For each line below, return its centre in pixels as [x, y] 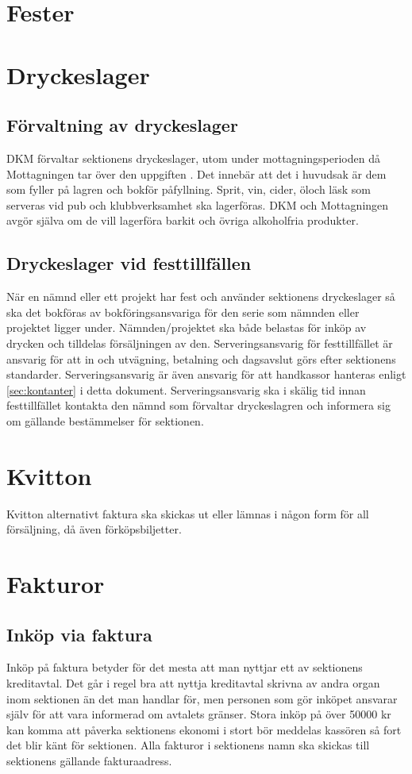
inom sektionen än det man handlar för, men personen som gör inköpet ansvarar [202, 698]
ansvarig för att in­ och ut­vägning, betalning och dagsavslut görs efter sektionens [201, 358]
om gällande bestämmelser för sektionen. [105, 420]
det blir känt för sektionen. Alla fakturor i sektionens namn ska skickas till [188, 745]
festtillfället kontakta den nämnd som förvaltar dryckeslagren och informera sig [198, 405]
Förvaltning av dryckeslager [122, 125]
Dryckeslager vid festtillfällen [129, 263]
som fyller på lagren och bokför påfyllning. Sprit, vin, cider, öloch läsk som [189, 189]
